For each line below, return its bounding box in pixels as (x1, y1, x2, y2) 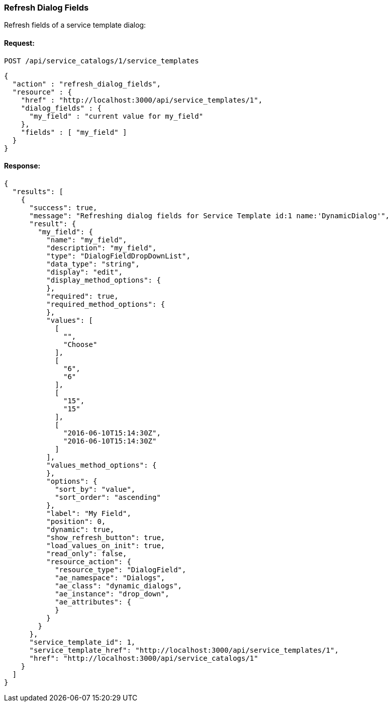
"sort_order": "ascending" (55, 493, 161, 501)
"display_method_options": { (46, 276, 161, 284)
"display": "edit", (46, 268, 123, 276)
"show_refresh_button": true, (46, 533, 165, 542)
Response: (4, 161, 41, 170)
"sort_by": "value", (55, 485, 136, 493)
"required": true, (46, 292, 119, 300)
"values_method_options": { (46, 461, 157, 469)
